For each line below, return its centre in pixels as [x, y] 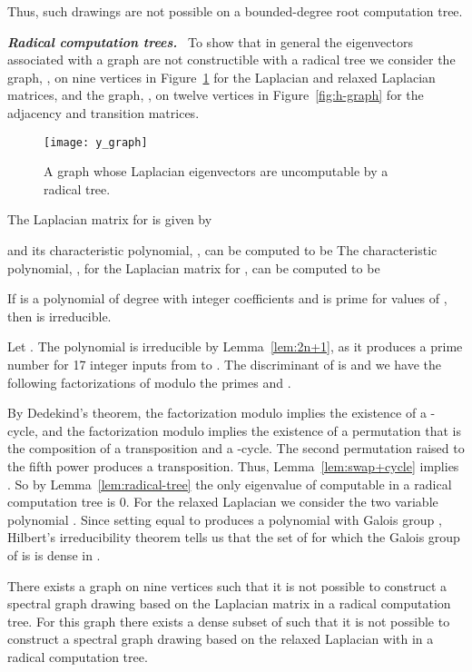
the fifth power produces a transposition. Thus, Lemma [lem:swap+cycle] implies [233, 465]
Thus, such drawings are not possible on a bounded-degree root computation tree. [235, 11]
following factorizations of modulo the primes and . [149, 382]
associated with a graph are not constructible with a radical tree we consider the [231, 59]
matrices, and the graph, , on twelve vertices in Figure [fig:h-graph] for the [216, 95]
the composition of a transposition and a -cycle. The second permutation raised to [236, 448]
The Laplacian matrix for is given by [110, 219]
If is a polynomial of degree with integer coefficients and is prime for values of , [227, 298]
